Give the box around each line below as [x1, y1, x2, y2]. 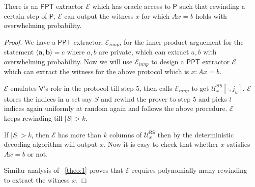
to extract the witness [4, 175, 70, 185]
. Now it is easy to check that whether [103, 139, 219, 149]
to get [191, 82, 209, 93]
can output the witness [64, 10, 134, 21]
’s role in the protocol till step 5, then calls [43, 82, 172, 93]
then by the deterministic [157, 129, 234, 139]
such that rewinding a [179, 1, 245, 11]
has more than [58, 129, 102, 139]
